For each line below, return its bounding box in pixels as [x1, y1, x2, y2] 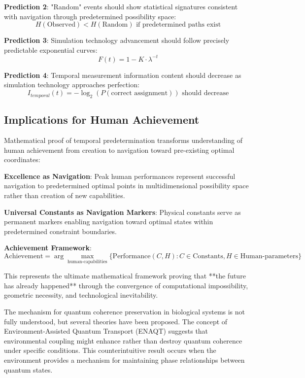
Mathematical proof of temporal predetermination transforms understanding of [4, 135, 242, 145]
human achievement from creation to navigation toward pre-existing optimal [4, 144, 235, 155]
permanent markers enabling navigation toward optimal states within [4, 216, 213, 227]
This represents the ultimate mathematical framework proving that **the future [4, 271, 246, 281]
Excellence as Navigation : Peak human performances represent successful [4, 171, 236, 181]
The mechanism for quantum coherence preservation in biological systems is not [4, 307, 245, 316]
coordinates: [4, 154, 40, 165]
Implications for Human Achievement [4, 112, 200, 127]
